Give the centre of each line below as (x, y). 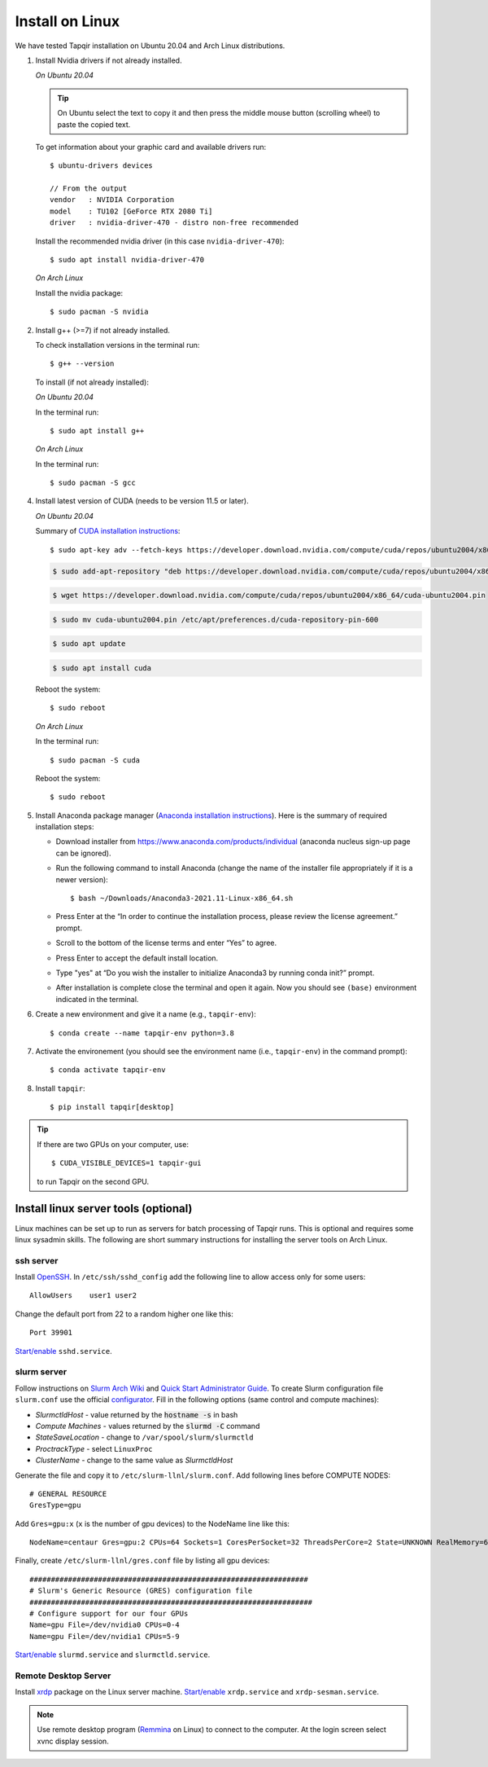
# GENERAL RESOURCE (68, 1494)
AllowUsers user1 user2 (83, 1296)
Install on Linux (68, 21)
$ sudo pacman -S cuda (95, 760)
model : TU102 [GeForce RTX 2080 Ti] (131, 211)
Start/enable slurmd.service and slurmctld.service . (113, 1655)
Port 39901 (51, 1333)
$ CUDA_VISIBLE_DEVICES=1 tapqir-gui (127, 1163)
